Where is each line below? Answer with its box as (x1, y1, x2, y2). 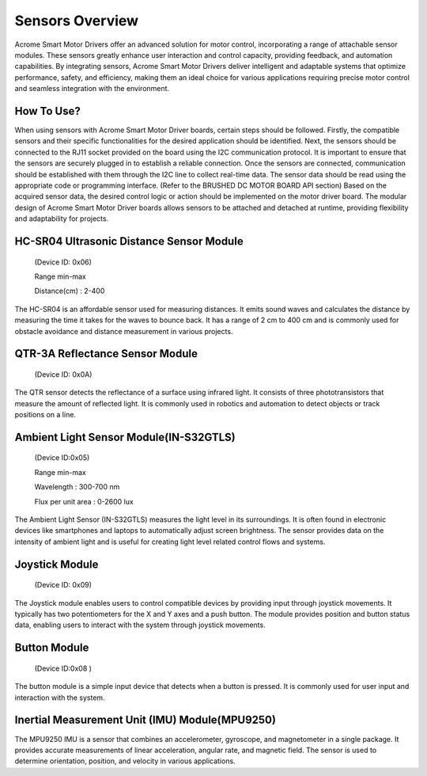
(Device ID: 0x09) (34, 580, 93, 590)
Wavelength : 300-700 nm (34, 482, 120, 492)
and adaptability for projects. (14, 214, 109, 223)
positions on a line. (14, 410, 77, 420)
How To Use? (14, 104, 81, 118)
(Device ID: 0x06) (34, 257, 93, 267)
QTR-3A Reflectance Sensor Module (14, 347, 198, 360)
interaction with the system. (14, 693, 106, 702)
